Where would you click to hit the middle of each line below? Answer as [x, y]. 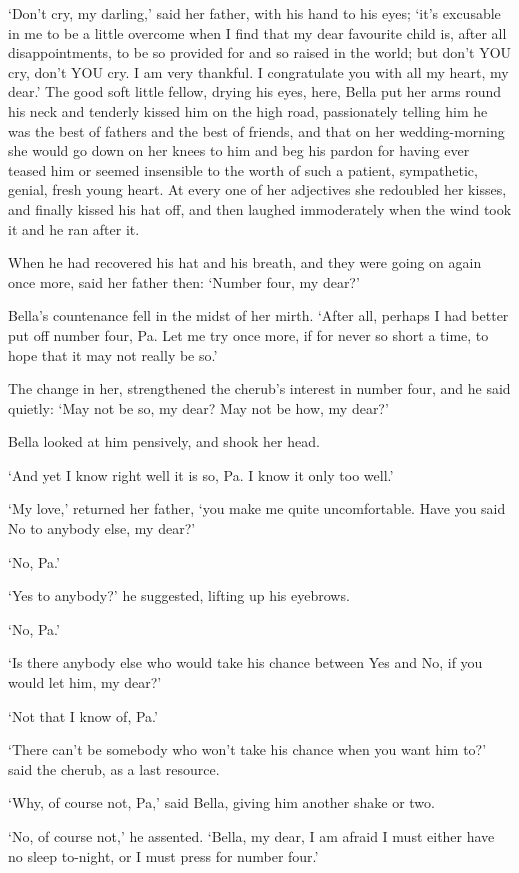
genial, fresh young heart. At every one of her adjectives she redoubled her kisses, [257, 189]
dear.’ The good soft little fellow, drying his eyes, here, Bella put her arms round [255, 91]
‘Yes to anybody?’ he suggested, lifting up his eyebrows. [179, 595]
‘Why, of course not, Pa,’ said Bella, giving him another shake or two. [221, 802]
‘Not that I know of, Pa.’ [83, 715]
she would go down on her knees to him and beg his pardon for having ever [239, 150]
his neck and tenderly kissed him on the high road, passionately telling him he [248, 110]
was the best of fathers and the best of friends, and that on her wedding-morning [256, 130]
